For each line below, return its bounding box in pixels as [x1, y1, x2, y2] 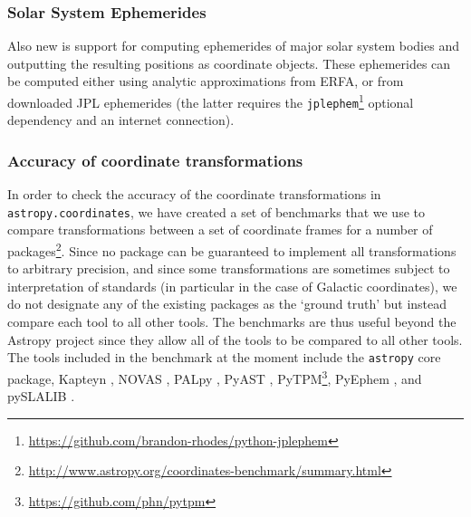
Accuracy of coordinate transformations [7, 148, 303, 171]
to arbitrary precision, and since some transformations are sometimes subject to [7, 259, 450, 278]
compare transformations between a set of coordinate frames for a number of [7, 220, 433, 239]
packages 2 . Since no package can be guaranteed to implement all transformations [7, 238, 457, 260]
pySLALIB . [7, 387, 75, 406]
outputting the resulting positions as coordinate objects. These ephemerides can [7, 53, 451, 72]
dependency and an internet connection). [7, 110, 235, 129]
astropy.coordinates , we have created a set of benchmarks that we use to [7, 202, 425, 221]
